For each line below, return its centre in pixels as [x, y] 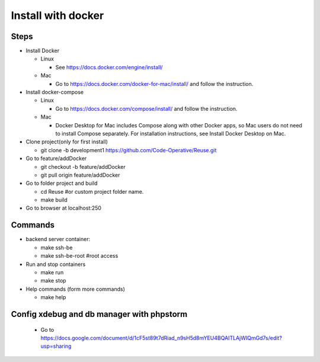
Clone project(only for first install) [67, 142]
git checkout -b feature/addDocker [83, 166]
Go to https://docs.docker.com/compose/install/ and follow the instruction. [146, 108]
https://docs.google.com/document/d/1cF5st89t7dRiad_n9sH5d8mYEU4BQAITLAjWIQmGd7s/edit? [161, 338]
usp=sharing [56, 346]
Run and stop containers [56, 264]
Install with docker [57, 15]
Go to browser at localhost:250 [64, 208]
